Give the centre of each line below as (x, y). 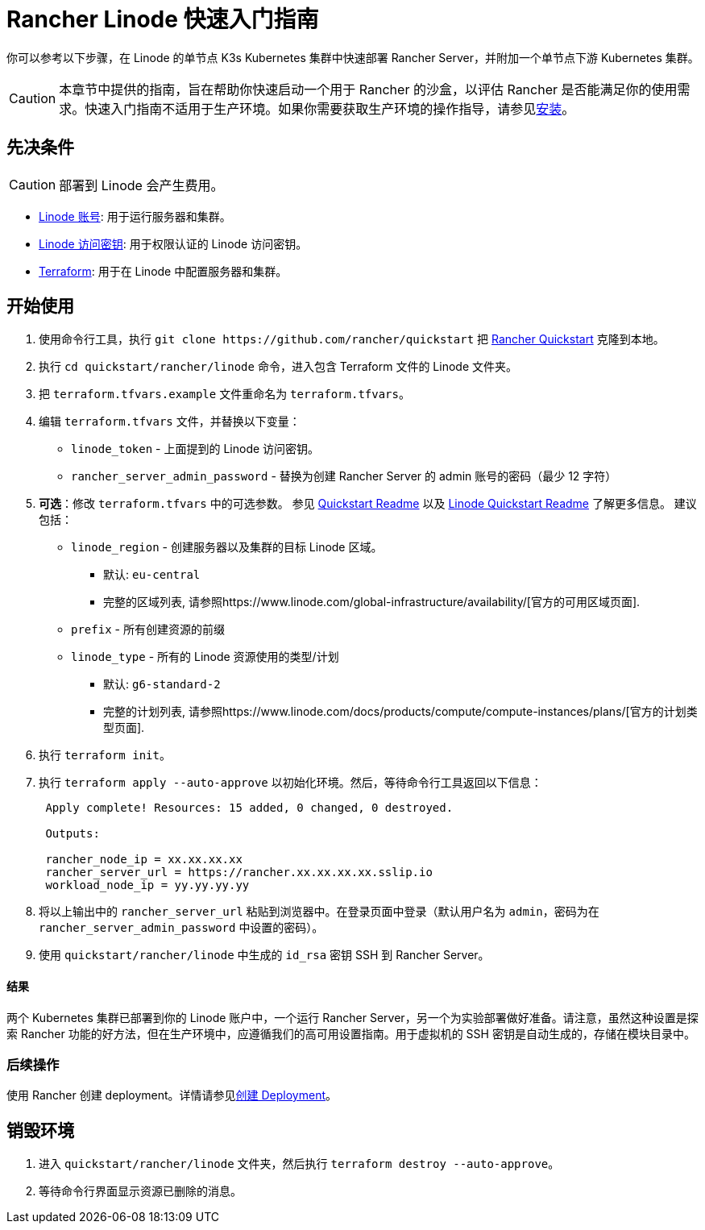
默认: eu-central (152, 575)
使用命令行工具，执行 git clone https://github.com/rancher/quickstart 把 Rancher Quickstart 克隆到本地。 (352, 339)
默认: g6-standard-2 (162, 684)
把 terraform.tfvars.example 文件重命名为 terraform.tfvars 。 (224, 394)
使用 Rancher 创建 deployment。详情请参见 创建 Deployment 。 (172, 1095)
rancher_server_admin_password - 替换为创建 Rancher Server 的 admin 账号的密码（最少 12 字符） (344, 476)
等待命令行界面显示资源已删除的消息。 (140, 1191)
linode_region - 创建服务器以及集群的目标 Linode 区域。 (227, 547)
